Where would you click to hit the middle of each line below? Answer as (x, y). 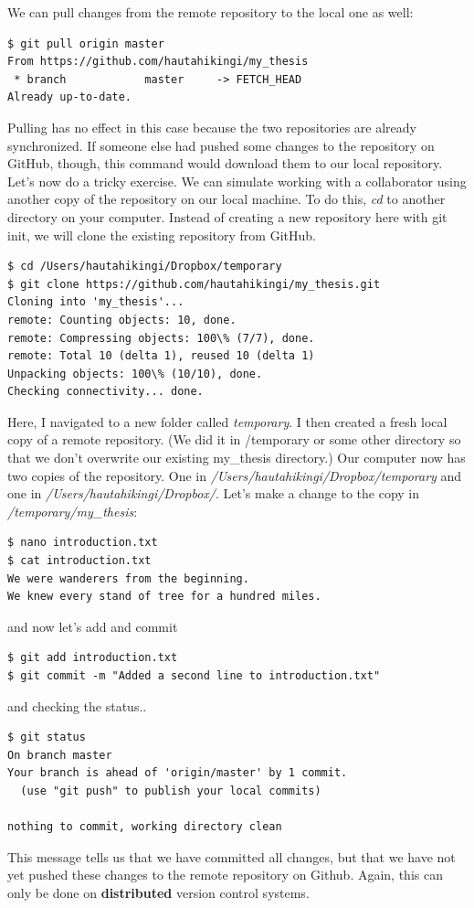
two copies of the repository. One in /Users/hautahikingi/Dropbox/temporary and (235, 475)
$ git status (47, 737)
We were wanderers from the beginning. (128, 578)
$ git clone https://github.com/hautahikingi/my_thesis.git (194, 284)
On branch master (60, 755)
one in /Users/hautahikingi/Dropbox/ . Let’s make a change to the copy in (214, 493)
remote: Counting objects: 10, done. (122, 320)
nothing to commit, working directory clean (145, 827)
